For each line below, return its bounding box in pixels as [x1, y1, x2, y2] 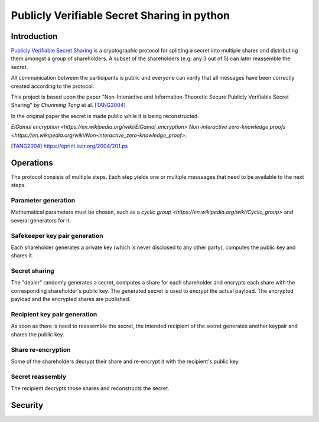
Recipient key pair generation [11, 310, 97, 319]
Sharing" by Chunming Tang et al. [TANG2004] [11, 102, 126, 109]
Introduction [11, 31, 58, 41]
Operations [11, 158, 53, 168]
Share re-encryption [11, 345, 71, 354]
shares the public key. [11, 331, 64, 338]
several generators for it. [11, 217, 71, 224]
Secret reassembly [11, 372, 67, 381]
